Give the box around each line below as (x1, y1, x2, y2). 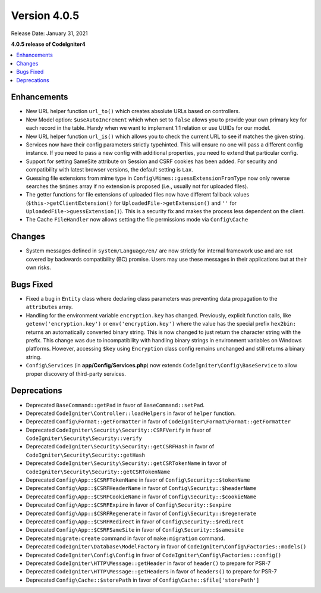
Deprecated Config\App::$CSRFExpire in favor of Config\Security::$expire (26, 501, 232, 508)
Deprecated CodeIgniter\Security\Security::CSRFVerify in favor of (26, 426, 211, 433)
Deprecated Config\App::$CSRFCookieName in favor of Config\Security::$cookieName (26, 493, 257, 500)
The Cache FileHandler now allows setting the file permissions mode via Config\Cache (26, 216, 248, 223)
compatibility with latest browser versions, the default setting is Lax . (26, 166, 193, 173)
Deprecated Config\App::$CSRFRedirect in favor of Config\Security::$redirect (26, 518, 244, 525)
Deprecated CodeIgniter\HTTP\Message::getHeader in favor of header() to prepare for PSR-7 (26, 560, 271, 567)
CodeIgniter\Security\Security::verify (26, 435, 142, 442)
